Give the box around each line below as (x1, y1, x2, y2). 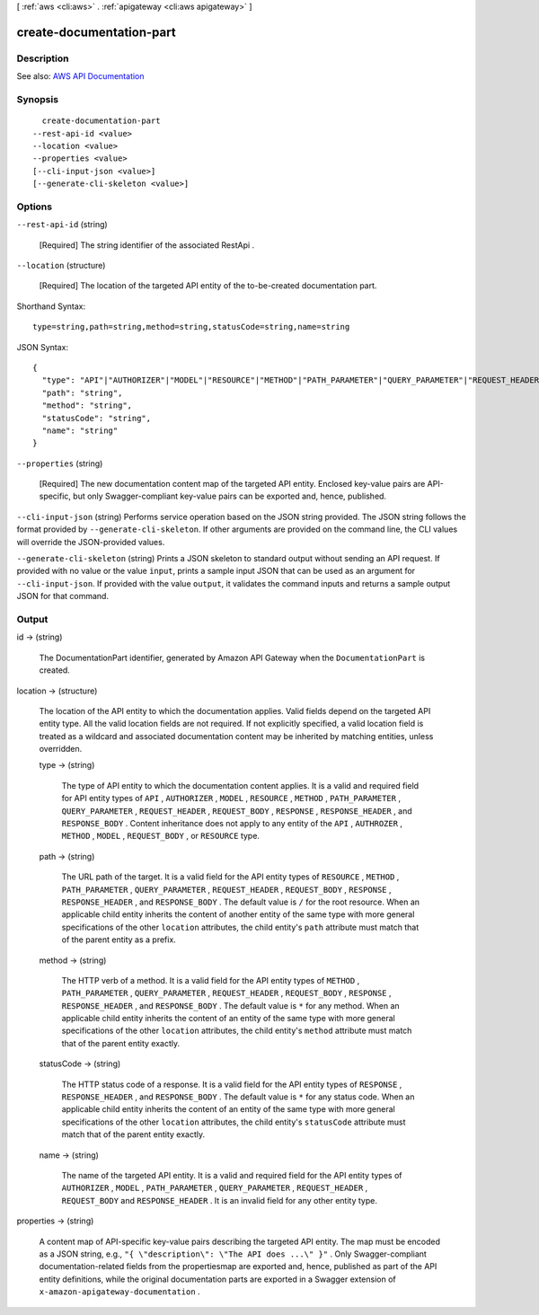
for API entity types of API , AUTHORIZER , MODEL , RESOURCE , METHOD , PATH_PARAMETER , (61, 793, 402, 804)
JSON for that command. (16, 591, 110, 602)
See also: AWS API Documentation (16, 71, 145, 82)
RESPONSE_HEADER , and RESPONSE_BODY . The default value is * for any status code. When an (61, 1091, 415, 1102)
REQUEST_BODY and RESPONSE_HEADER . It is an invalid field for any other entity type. (61, 1195, 377, 1205)
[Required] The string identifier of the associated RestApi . (39, 239, 255, 251)
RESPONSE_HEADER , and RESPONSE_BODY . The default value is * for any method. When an (61, 1000, 400, 1011)
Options (16, 200, 53, 213)
